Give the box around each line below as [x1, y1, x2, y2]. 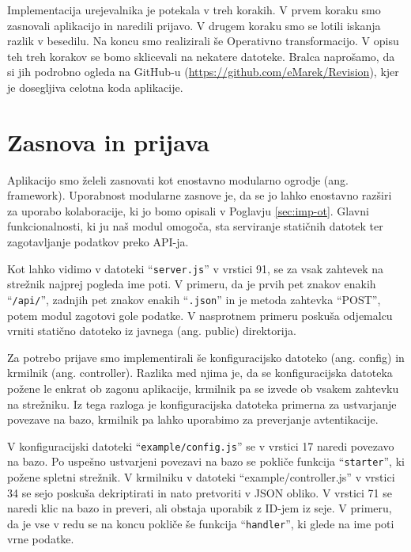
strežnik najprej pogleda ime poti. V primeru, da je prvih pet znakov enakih [7, 276, 376, 292]
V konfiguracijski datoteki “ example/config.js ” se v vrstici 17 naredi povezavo [7, 437, 394, 454]
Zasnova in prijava [7, 125, 209, 158]
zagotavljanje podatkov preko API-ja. [7, 234, 189, 250]
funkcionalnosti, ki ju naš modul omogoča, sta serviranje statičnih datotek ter [7, 218, 383, 234]
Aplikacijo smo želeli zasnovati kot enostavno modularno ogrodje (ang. [7, 171, 349, 188]
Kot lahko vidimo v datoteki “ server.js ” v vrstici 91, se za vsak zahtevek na [7, 260, 384, 276]
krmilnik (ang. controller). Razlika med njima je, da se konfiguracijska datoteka [7, 364, 393, 381]
